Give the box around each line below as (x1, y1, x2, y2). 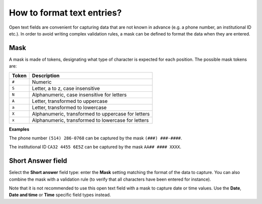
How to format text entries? (9, 7, 122, 18)
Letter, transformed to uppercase (32, 98, 108, 104)
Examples (9, 126, 30, 132)
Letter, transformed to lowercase (32, 104, 107, 111)
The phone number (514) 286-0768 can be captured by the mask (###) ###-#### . (9, 135, 182, 141)
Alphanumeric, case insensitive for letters (32, 91, 127, 98)
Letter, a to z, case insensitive (32, 85, 100, 92)
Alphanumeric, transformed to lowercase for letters (32, 117, 149, 123)
